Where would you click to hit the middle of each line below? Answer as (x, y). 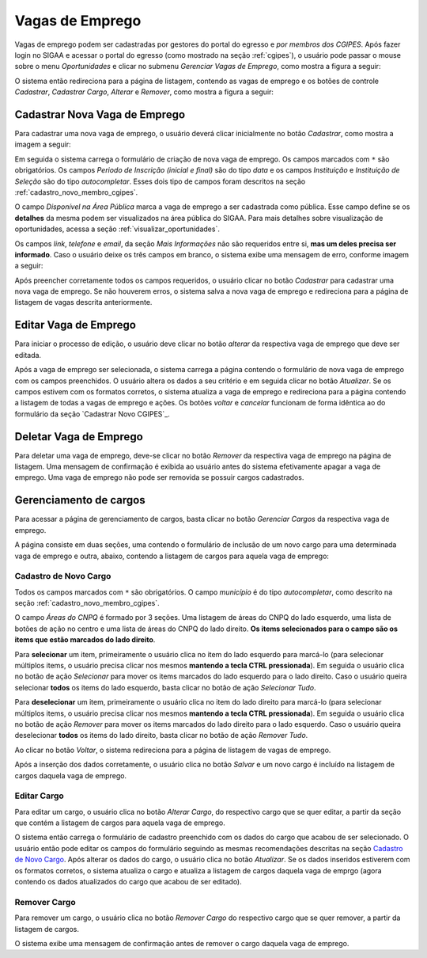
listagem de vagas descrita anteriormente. (83, 302)
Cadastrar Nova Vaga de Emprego (100, 114)
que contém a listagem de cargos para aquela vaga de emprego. (120, 823)
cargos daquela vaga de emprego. (70, 775)
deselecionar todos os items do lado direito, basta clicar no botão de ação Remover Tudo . (161, 736)
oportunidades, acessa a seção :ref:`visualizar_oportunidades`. (117, 229)
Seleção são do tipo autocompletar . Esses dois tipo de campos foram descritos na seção (160, 181)
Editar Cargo (40, 796)
